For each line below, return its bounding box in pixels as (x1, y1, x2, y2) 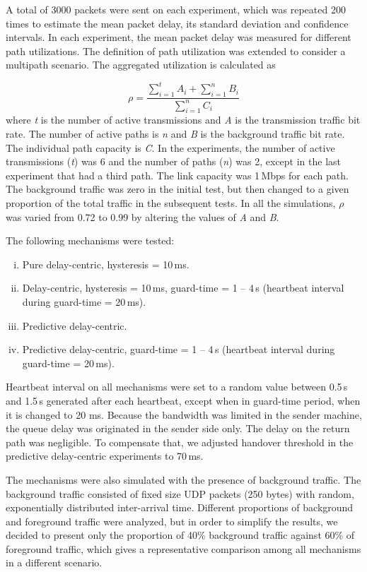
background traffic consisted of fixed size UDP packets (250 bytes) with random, (6, 486, 354, 501)
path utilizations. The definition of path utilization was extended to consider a (6, 43, 346, 58)
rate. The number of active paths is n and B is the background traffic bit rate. (6, 126, 345, 141)
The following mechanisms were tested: (6, 233, 175, 248)
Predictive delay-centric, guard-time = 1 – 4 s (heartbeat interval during (22, 342, 335, 357)
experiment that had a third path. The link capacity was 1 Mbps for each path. (6, 167, 349, 182)
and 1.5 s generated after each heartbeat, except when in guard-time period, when (6, 393, 361, 407)
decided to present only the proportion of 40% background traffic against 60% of (6, 528, 355, 542)
